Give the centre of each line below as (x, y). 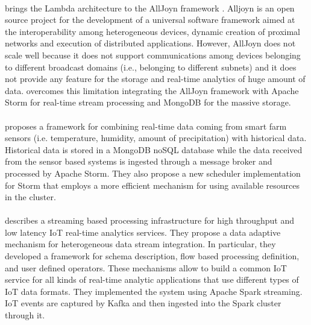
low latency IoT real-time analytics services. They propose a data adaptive (143, 232)
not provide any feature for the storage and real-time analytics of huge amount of (155, 79)
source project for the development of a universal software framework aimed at (150, 20)
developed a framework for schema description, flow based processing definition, (152, 256)
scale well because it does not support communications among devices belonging (153, 55)
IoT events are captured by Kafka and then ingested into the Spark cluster (143, 303)
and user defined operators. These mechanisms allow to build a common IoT (146, 267)
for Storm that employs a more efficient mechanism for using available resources (152, 185)
